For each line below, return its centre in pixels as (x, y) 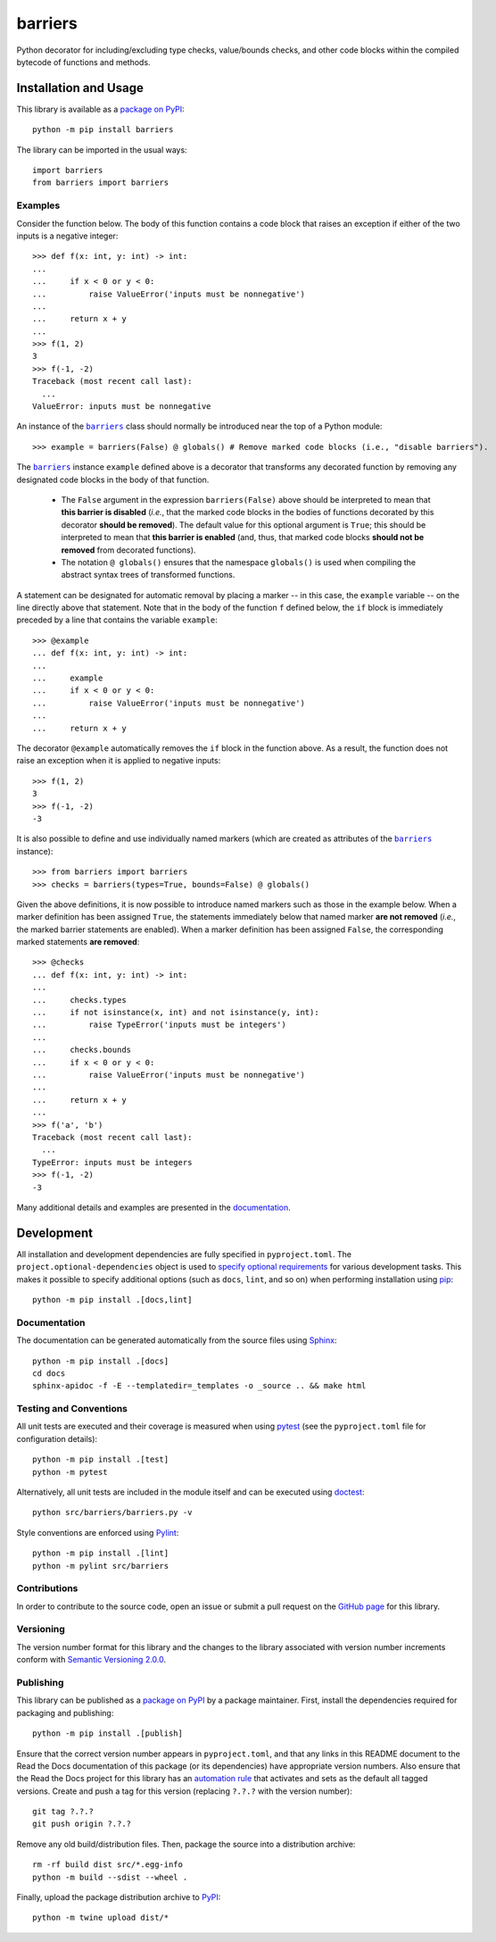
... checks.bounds (82, 1050)
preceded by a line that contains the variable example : (117, 620)
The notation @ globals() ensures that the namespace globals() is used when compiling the (239, 562)
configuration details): (57, 1438)
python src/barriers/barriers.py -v (112, 1513)
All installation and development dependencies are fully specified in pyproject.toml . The (184, 1254)
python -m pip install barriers (103, 130)
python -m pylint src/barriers (101, 1566)
